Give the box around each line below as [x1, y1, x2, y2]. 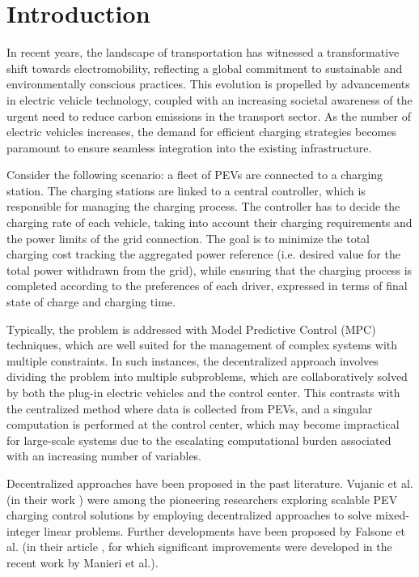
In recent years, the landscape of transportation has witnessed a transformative [6, 44, 400, 61]
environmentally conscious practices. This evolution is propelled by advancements [6, 75, 410, 92]
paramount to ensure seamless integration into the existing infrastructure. [6, 139, 372, 156]
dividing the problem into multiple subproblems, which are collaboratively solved [6, 368, 408, 385]
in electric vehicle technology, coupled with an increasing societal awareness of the [6, 91, 413, 108]
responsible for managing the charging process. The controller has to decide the [6, 198, 400, 215]
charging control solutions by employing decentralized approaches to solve [6, 506, 372, 524]
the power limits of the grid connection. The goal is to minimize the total [6, 229, 370, 246]
